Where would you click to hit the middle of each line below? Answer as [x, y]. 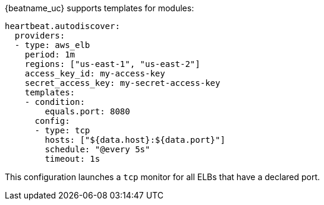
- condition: [55, 102]
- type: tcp [62, 130]
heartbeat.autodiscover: [62, 26]
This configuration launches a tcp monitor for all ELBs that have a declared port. [163, 177]
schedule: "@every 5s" [97, 149]
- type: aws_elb [52, 45]
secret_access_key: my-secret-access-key [122, 83]
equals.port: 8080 [87, 111]
